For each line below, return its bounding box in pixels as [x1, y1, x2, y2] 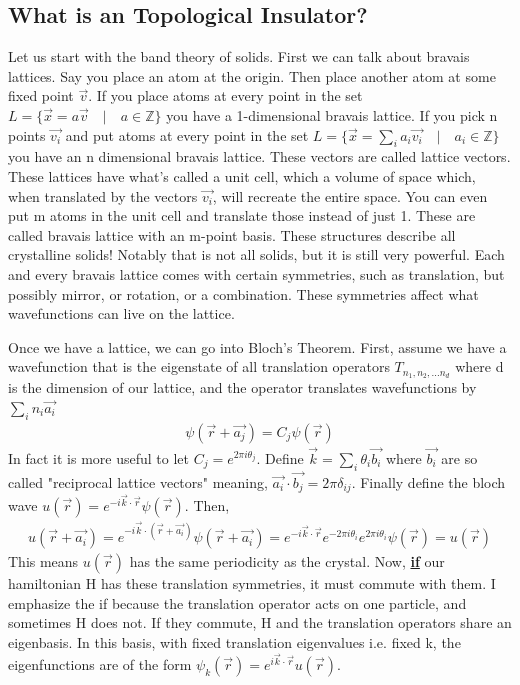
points [8, 124, 46, 145]
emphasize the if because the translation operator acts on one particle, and [8, 592, 467, 613]
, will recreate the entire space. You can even [212, 185, 488, 206]
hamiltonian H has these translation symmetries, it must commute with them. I [8, 573, 496, 594]
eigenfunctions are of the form [8, 654, 192, 675]
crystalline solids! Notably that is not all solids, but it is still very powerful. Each [8, 244, 505, 265]
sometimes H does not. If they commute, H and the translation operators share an [8, 612, 512, 633]
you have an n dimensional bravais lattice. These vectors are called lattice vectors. [8, 146, 511, 167]
